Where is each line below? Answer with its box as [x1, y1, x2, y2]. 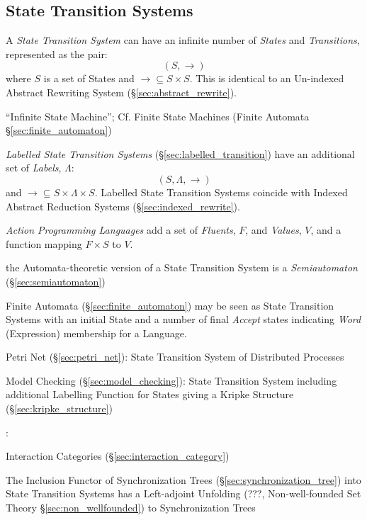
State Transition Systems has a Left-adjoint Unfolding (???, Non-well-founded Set [6, 486, 361, 501]
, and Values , [245, 222, 302, 237]
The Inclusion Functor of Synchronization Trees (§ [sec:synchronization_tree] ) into [6, 472, 361, 487]
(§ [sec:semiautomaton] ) [6, 273, 106, 288]
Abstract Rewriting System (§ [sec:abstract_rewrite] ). [6, 84, 237, 99]
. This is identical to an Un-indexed [189, 71, 344, 86]
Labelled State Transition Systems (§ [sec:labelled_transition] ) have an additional [6, 146, 355, 161]
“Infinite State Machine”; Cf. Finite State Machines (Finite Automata [6, 108, 310, 123]
